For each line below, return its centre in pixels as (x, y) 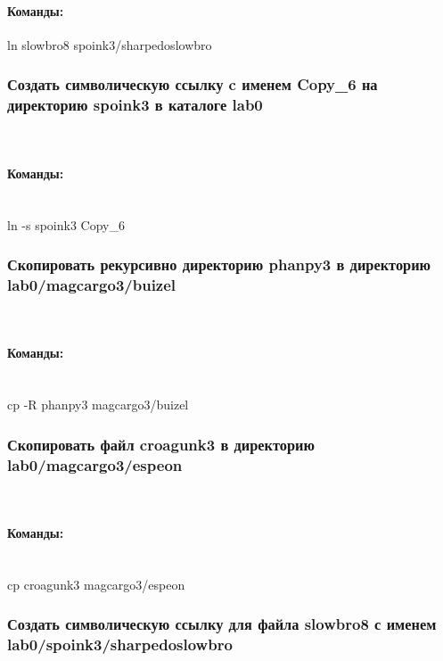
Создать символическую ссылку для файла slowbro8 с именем (222, 624)
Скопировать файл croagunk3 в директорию (161, 444)
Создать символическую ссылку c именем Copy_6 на (193, 84)
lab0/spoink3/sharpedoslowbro (120, 644)
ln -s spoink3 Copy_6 (66, 224)
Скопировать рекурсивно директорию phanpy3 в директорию (219, 264)
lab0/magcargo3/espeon (95, 464)
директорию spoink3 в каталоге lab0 (135, 105)
